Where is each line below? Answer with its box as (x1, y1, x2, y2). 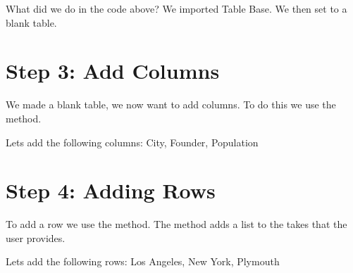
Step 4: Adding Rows (6, 176, 216, 205)
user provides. (6, 230, 66, 245)
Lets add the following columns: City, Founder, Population (6, 134, 259, 149)
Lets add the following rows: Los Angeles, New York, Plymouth (6, 254, 280, 269)
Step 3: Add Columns (6, 56, 220, 85)
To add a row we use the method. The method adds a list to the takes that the (6, 217, 347, 231)
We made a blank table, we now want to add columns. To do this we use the (6, 97, 336, 112)
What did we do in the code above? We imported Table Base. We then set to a (6, 1, 347, 15)
